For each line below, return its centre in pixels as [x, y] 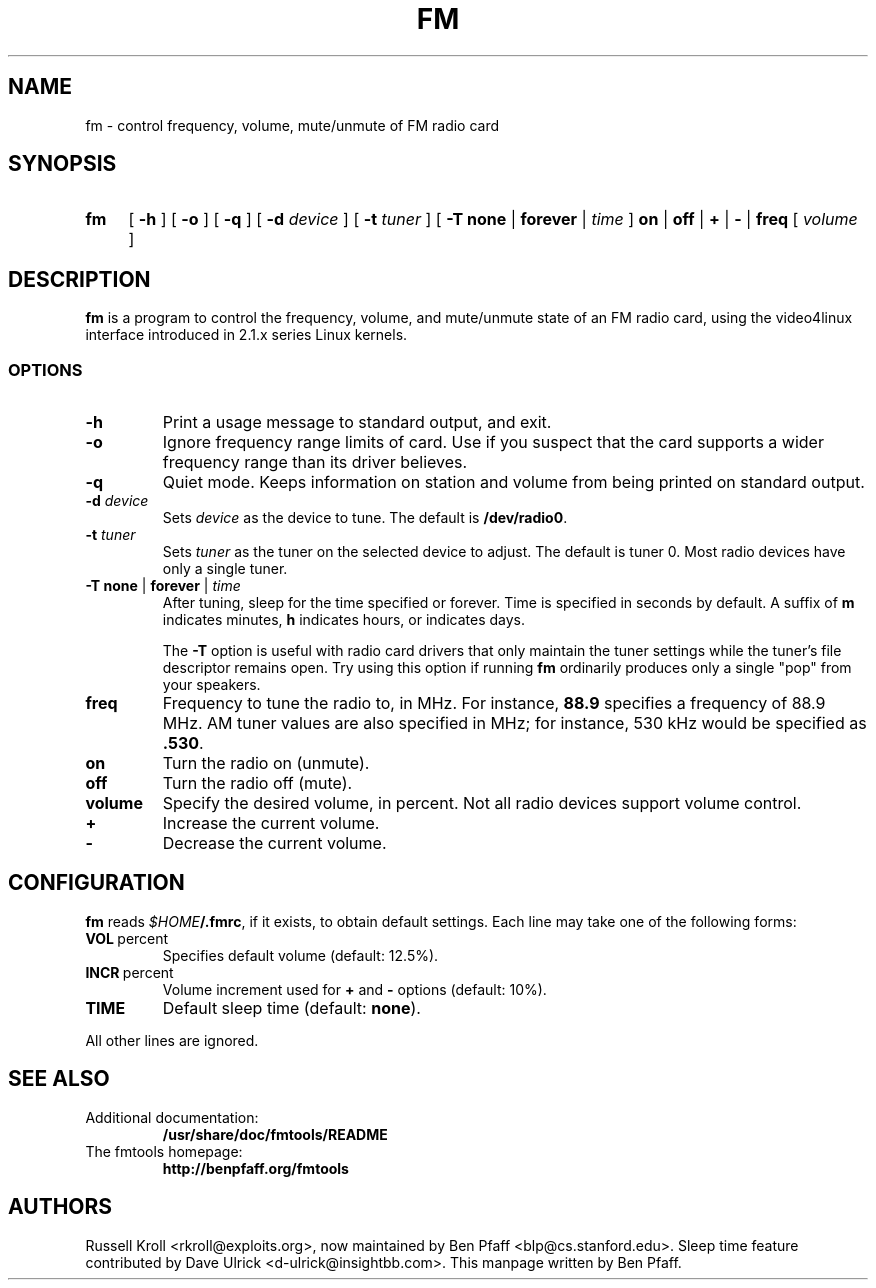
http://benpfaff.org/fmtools [255, 1168]
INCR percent [129, 972]
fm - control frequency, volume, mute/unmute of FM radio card [292, 125]
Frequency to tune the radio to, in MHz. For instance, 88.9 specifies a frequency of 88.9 [494, 703]
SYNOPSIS [62, 164]
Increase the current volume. [271, 823]
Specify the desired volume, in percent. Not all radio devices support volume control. [482, 803]
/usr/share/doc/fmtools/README [275, 1134]
